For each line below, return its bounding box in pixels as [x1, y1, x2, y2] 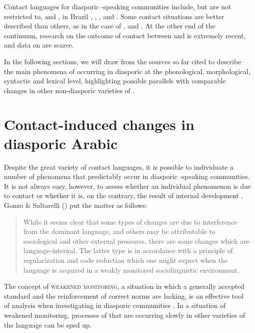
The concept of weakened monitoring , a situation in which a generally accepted [4, 281, 245, 291]
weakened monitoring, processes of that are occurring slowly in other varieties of [4, 309, 245, 320]
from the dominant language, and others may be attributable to [23, 226, 215, 236]
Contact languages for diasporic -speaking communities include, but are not [4, 1, 231, 11]
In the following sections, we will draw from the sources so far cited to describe [4, 56, 241, 66]
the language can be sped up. [4, 319, 92, 330]
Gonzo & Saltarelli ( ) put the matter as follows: [4, 200, 148, 210]
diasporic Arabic [4, 133, 118, 153]
